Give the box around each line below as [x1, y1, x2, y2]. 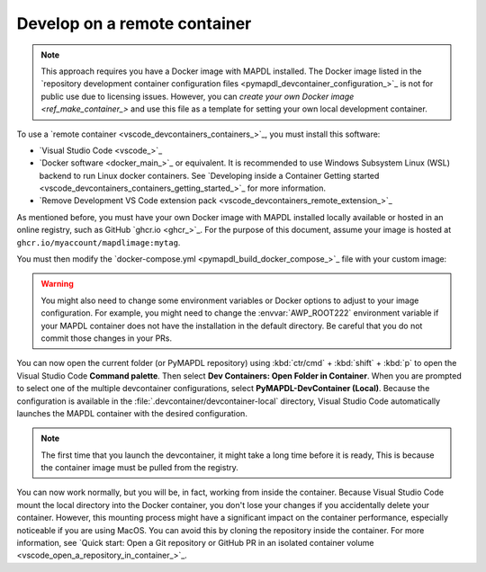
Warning [40, 279, 74, 290]
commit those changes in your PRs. [40, 333, 173, 344]
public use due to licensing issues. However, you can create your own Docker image [40, 91, 355, 102]
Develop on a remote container [16, 13, 252, 33]
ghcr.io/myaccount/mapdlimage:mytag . [16, 237, 181, 247]
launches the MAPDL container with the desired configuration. [16, 407, 247, 418]
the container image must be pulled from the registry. [40, 462, 238, 473]
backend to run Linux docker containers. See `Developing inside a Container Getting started [39, 170, 380, 181]
